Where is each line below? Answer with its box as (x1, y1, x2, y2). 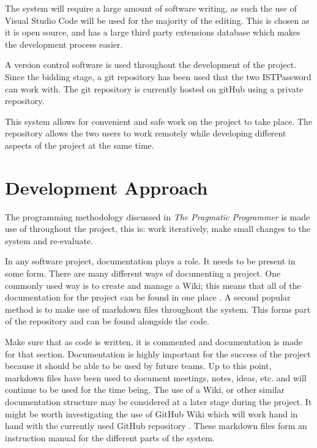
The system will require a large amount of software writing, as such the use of (5, 2, 297, 14)
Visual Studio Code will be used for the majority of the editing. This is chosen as (5, 13, 310, 26)
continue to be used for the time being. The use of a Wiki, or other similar (5, 383, 285, 396)
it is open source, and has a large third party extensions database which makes (5, 26, 300, 39)
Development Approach (5, 174, 208, 200)
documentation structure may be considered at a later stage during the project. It (5, 395, 312, 408)
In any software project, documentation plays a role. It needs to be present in (5, 255, 296, 267)
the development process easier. (5, 37, 123, 50)
